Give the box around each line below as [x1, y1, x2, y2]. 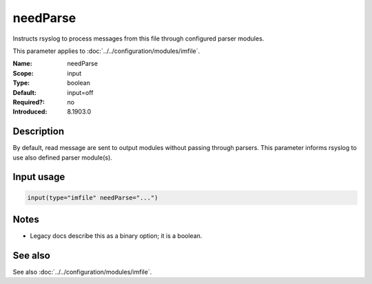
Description [12, 126, 65, 138]
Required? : [12, 98, 45, 106]
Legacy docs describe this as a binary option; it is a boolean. [30, 232, 203, 240]
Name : [12, 59, 32, 68]
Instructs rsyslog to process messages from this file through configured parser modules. [12, 34, 265, 43]
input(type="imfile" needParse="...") [27, 193, 158, 201]
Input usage [12, 171, 65, 183]
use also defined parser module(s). [12, 153, 113, 162]
